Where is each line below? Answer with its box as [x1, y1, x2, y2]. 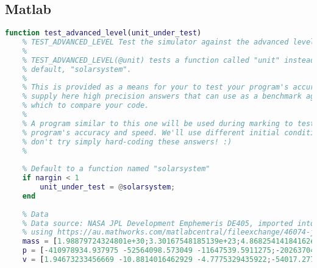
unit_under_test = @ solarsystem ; [40, 183, 176, 192]
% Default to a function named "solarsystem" [22, 164, 210, 174]
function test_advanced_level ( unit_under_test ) [5, 29, 202, 38]
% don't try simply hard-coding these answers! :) [22, 137, 232, 146]
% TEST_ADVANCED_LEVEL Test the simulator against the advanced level [22, 38, 315, 47]
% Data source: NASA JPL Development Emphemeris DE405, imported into [22, 219, 315, 228]
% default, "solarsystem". [22, 65, 132, 74]
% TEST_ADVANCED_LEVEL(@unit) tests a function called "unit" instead [22, 55, 315, 65]
